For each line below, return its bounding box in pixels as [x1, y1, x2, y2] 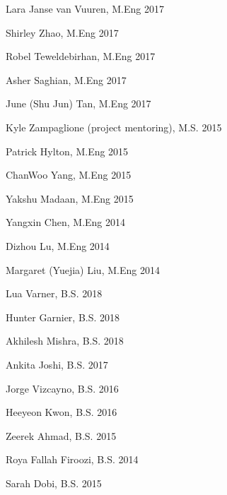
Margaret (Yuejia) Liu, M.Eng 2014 [6, 262, 160, 277]
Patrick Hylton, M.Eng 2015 [6, 143, 129, 158]
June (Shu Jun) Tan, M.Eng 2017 [6, 96, 151, 111]
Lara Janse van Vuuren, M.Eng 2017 [6, 1, 164, 16]
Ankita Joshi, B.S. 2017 [6, 357, 108, 371]
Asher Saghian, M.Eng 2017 [6, 72, 127, 87]
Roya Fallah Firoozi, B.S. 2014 [6, 452, 139, 467]
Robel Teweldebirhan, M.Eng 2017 [6, 49, 156, 64]
